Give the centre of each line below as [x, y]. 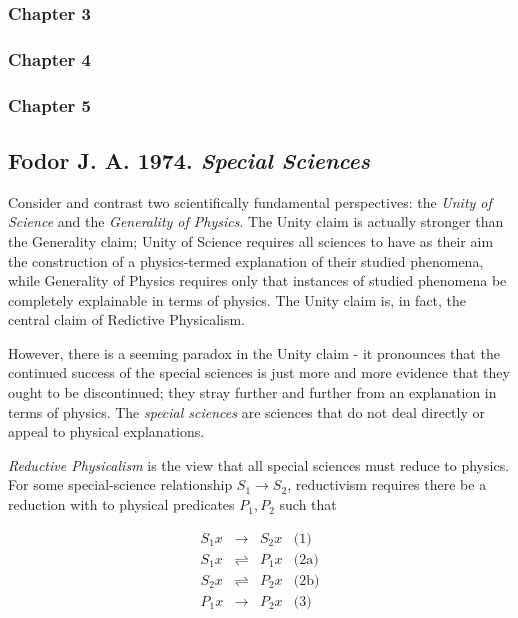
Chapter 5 [50, 104]
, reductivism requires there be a [387, 484]
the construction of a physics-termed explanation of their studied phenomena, [246, 260]
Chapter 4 [50, 58]
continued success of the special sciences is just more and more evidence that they [259, 372]
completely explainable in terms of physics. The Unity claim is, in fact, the [237, 299]
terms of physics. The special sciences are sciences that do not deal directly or [246, 411]
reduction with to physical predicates [121, 504]
